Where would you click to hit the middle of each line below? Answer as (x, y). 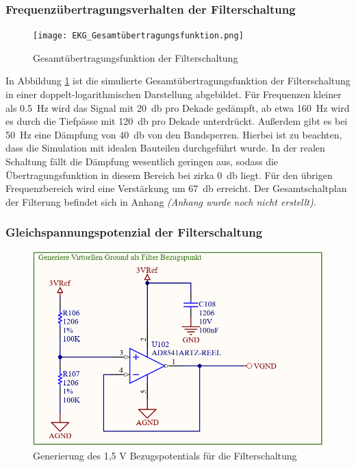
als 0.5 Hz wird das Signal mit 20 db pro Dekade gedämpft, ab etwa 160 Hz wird (178, 107)
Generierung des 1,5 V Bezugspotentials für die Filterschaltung (165, 455)
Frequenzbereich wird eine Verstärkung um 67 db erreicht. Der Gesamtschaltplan (176, 188)
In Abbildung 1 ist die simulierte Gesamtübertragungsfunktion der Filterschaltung (178, 81)
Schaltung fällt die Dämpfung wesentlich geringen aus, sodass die (142, 161)
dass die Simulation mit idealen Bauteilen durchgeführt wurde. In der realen (165, 148)
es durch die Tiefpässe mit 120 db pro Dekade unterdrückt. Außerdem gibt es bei (177, 121)
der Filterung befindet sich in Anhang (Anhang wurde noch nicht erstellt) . (161, 201)
